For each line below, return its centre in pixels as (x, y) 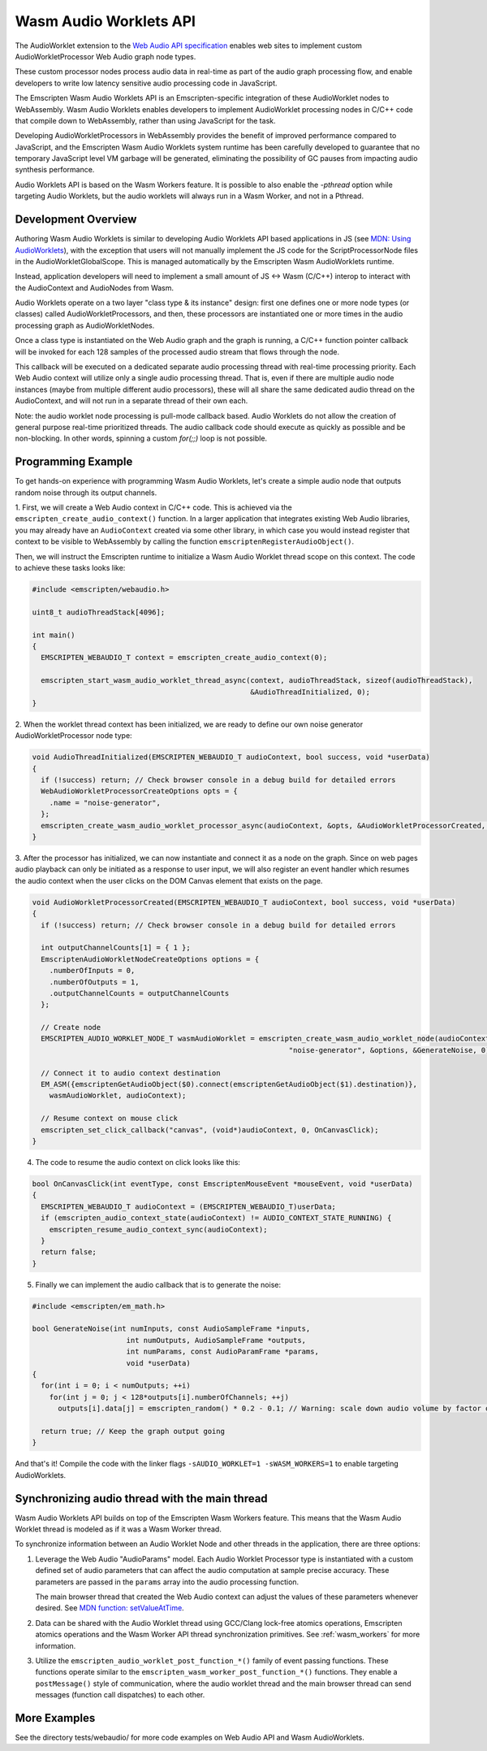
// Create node (71, 1028)
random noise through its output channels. (86, 493)
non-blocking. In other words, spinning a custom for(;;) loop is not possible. (141, 438)
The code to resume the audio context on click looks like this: (138, 1162)
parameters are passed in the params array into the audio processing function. (167, 1582)
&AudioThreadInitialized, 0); (310, 692)
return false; (69, 1252)
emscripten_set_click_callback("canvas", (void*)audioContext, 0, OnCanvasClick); (210, 1130)
